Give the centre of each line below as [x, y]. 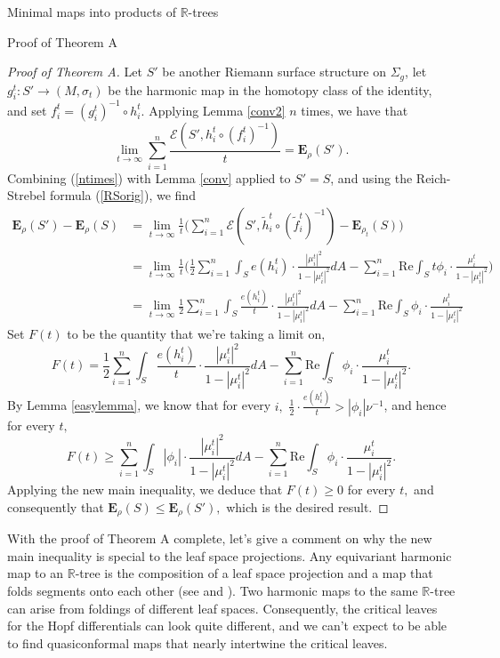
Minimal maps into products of [92, 12]
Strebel [27, 195]
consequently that [56, 506]
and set [27, 110]
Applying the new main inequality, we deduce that [145, 489]
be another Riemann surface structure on [274, 72]
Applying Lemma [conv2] [217, 110]
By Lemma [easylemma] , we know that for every [139, 405]
